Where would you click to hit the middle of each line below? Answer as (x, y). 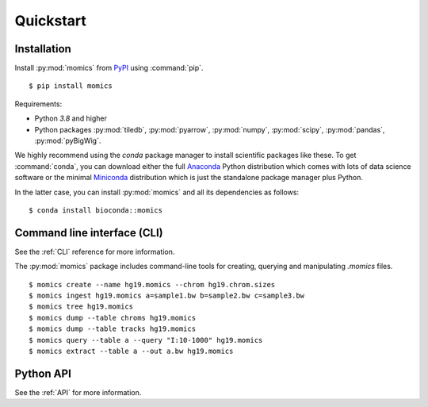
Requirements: (38, 104)
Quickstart (51, 21)
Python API (43, 373)
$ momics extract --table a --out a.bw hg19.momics (131, 351)
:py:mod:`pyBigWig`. (68, 141)
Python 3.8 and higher (71, 118)
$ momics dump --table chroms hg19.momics (113, 318)
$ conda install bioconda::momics (96, 210)
